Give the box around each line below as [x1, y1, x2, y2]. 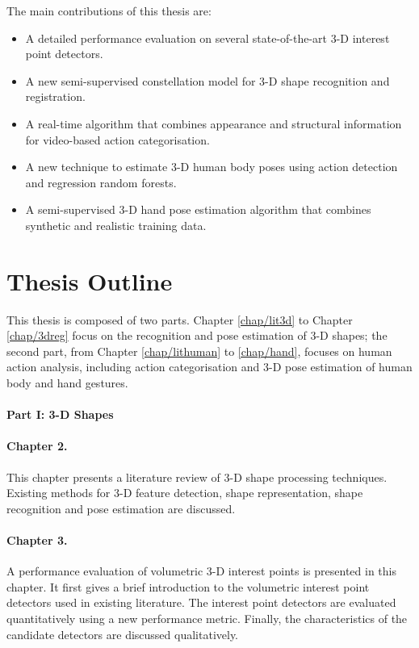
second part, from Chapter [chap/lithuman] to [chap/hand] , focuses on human [6, 342, 392, 359]
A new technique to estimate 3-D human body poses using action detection [25, 158, 398, 175]
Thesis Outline [6, 264, 173, 297]
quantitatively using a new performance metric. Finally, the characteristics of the [6, 609, 408, 626]
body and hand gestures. [6, 374, 128, 391]
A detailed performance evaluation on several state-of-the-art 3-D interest [25, 29, 390, 46]
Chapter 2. [6, 437, 68, 454]
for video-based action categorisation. [25, 131, 210, 148]
